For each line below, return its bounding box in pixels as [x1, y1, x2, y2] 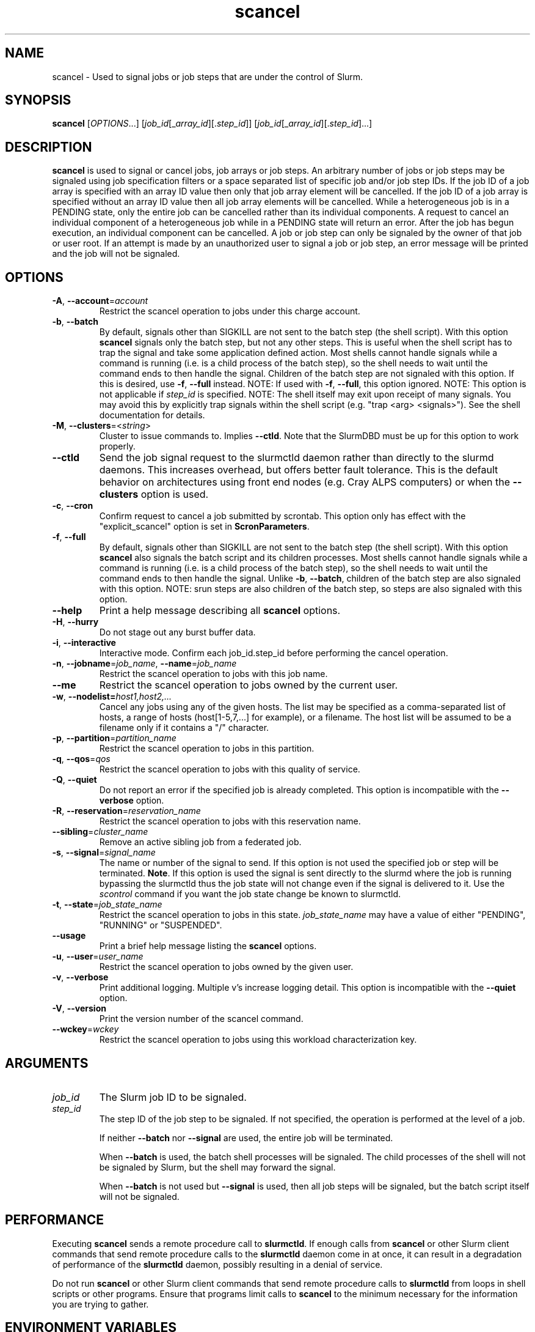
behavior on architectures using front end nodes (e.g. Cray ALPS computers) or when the [99, 476, 511, 489]
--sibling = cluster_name [52, 826, 148, 837]
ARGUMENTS [5, 1055, 89, 1071]
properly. [99, 441, 136, 452]
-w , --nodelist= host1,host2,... [52, 691, 172, 702]
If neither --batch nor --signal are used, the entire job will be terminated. [99, 1132, 393, 1143]
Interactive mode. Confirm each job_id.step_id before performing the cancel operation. [99, 648, 448, 659]
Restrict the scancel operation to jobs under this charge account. [99, 306, 360, 317]
